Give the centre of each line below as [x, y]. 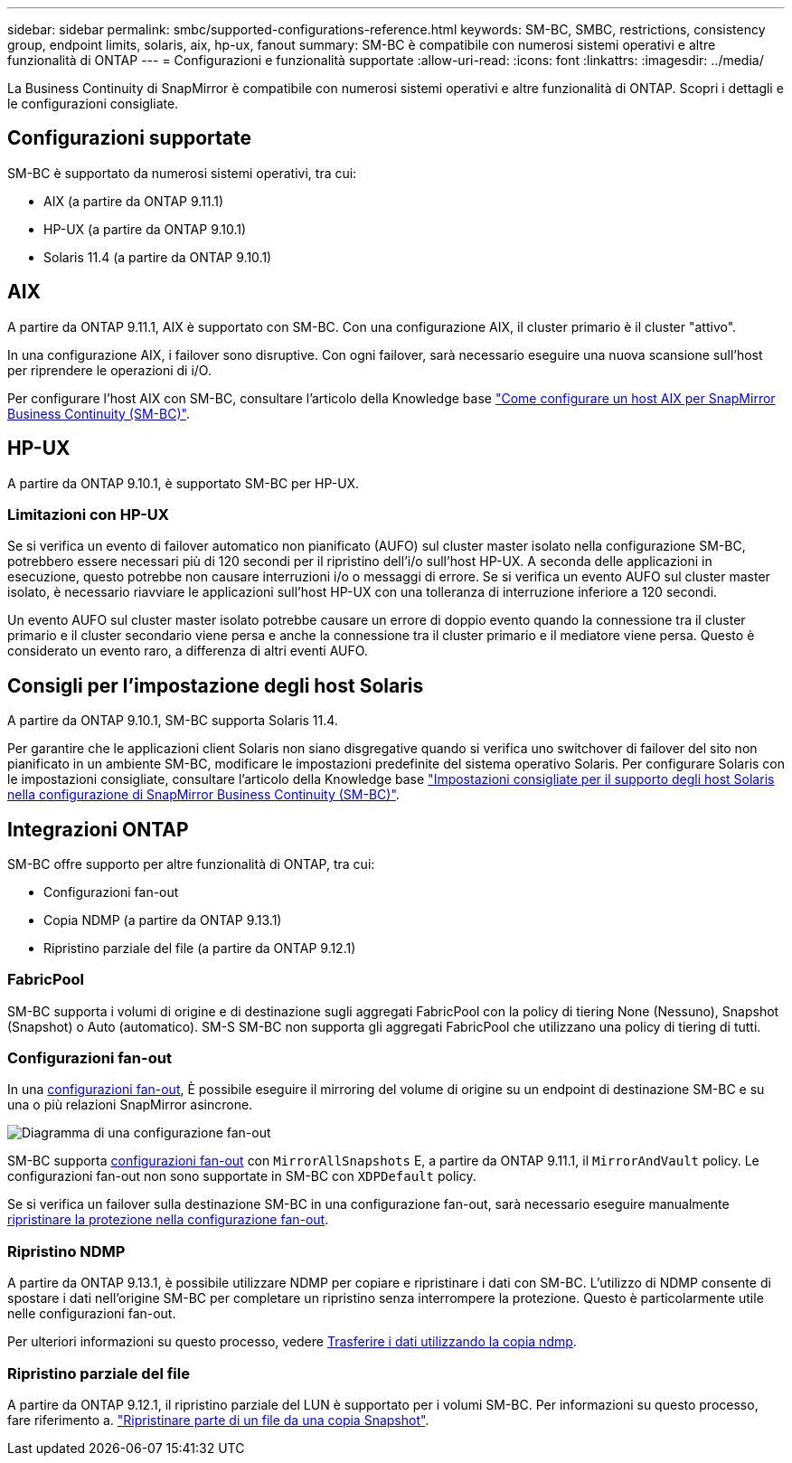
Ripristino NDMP [66, 1251]
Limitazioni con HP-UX [88, 514]
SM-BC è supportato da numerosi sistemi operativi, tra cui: [182, 173]
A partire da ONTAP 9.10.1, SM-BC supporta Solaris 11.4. [173, 721]
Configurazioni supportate [129, 138]
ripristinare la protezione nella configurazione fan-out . [168, 1220]
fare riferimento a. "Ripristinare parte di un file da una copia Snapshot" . [218, 1420]
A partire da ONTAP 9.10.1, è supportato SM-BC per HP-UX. [184, 483]
